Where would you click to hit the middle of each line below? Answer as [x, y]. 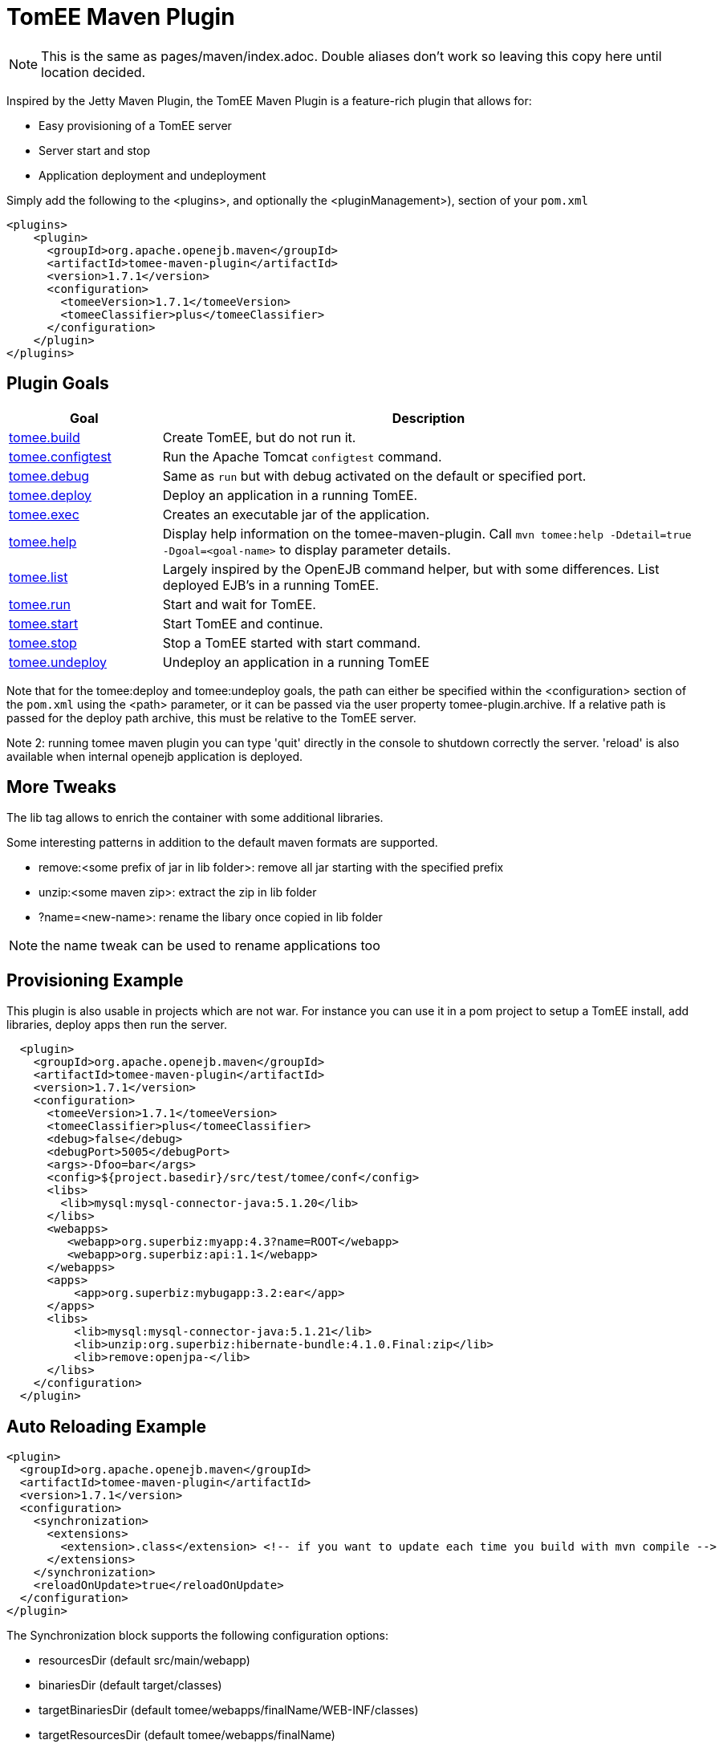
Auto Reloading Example [107, 1426]
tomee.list [39, 577]
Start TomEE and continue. [243, 623]
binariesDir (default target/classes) [130, 1685]
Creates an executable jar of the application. [296, 514]
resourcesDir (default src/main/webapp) [144, 1661]
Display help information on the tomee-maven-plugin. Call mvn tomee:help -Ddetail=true [427, 533]
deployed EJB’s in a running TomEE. [271, 585]
